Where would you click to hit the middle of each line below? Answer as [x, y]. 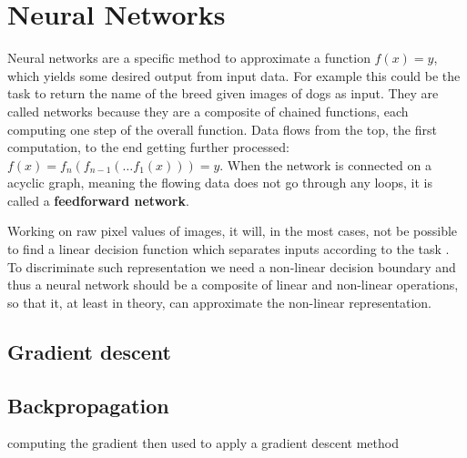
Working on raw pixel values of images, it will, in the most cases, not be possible [233, 231]
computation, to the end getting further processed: [148, 147]
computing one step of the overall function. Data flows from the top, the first [222, 129]
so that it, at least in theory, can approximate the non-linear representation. [219, 302]
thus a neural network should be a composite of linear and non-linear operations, [233, 285]
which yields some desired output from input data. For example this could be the [234, 75]
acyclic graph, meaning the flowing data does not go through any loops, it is [220, 183]
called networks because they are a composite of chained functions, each [208, 111]
